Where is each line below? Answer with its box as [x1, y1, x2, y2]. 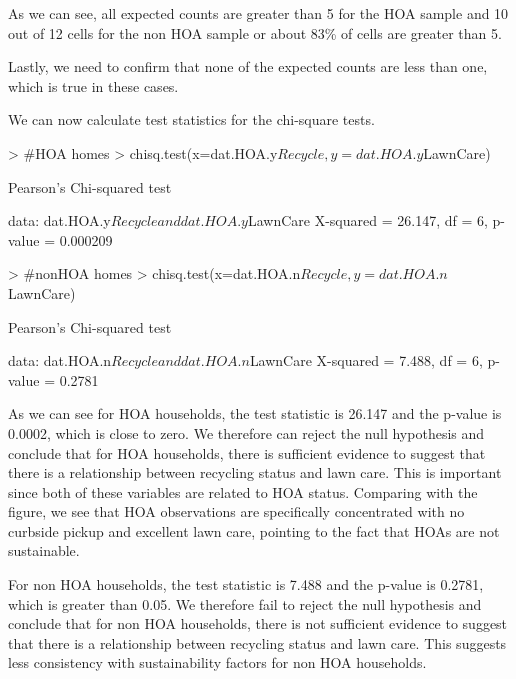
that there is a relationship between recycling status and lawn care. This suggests [8, 632, 507, 653]
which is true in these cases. [8, 75, 179, 96]
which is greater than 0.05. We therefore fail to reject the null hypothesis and [8, 593, 482, 614]
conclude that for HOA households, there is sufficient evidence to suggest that [8, 442, 486, 463]
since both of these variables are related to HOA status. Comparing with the [8, 481, 478, 502]
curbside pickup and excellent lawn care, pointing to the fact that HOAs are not [8, 520, 500, 541]
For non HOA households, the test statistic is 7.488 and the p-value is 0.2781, [8, 574, 484, 595]
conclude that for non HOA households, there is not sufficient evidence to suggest [8, 613, 508, 634]
